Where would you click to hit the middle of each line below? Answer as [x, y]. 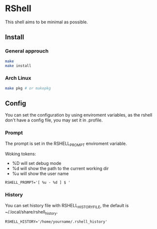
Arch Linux [18, 78]
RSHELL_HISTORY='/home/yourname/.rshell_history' [56, 222]
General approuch [27, 51]
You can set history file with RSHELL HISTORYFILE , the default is [67, 206]
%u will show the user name [40, 174]
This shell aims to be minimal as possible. [47, 22]
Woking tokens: [21, 154]
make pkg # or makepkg [28, 88]
